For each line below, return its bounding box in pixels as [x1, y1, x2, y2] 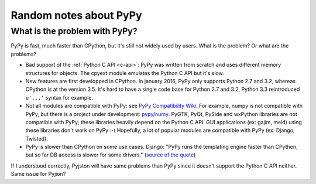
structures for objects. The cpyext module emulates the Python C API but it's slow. [25, 69, 225, 76]
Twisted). [25, 135, 48, 142]
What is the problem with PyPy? [11, 26, 138, 36]
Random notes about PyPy [11, 9, 142, 22]
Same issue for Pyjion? [11, 171, 66, 178]
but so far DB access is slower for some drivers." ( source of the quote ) [25, 151, 196, 158]
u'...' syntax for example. [25, 94, 94, 101]
